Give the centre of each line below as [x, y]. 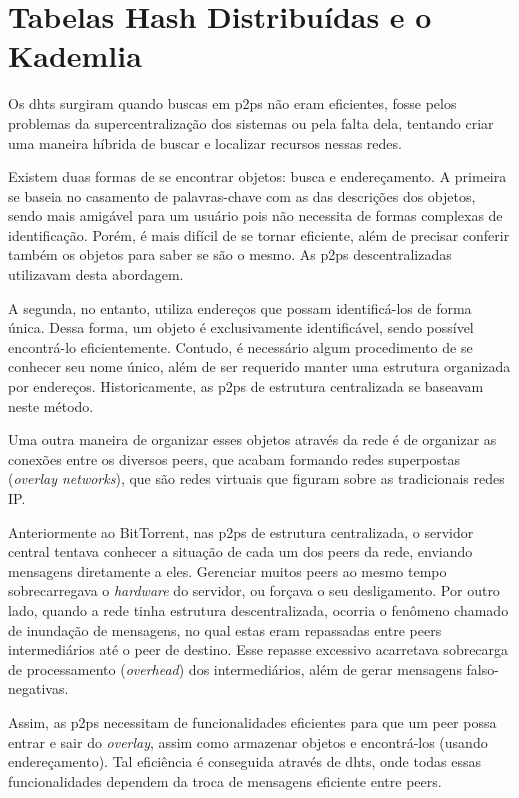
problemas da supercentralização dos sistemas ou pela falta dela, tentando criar [251, 122]
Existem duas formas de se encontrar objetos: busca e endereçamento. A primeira [257, 176]
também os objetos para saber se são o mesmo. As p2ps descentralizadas [230, 254]
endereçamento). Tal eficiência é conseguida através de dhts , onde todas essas [245, 761]
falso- [482, 668]
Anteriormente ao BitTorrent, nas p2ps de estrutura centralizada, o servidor [241, 531]
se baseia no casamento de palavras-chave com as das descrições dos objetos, [242, 195]
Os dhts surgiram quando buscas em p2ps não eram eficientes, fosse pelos [232, 103]
